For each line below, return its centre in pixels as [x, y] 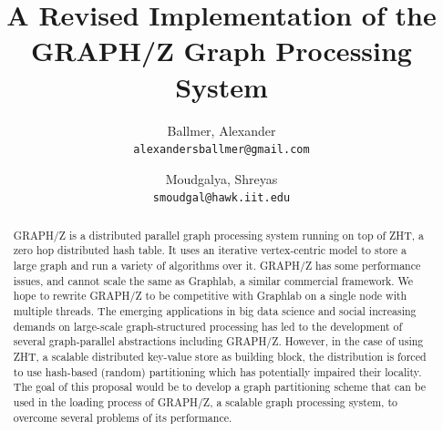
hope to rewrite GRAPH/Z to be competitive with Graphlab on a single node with [210, 296]
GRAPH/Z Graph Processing [221, 51]
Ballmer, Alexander [221, 130]
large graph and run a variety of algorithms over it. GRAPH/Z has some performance [217, 266]
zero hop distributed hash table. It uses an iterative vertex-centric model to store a [210, 250]
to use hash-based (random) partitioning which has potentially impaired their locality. [217, 371]
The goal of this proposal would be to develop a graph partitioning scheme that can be [219, 387]
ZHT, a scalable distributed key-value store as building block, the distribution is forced [220, 357]
